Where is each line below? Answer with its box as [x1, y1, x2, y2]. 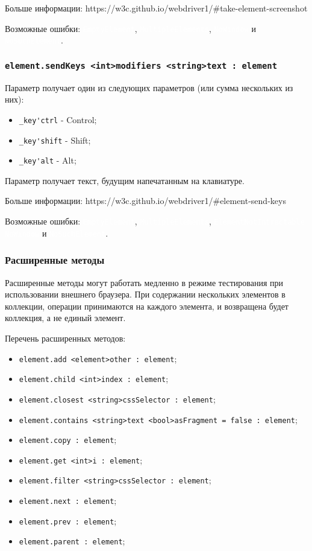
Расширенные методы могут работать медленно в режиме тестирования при [5, 276, 284, 288]
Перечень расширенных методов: [5, 331, 126, 344]
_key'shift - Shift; [19, 133, 91, 146]
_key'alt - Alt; [19, 154, 76, 167]
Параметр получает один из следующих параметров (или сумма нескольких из [5, 81, 293, 94]
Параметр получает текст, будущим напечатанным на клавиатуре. [5, 174, 245, 186]
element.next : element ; [19, 494, 117, 507]
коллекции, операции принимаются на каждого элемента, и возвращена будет [5, 299, 289, 312]
